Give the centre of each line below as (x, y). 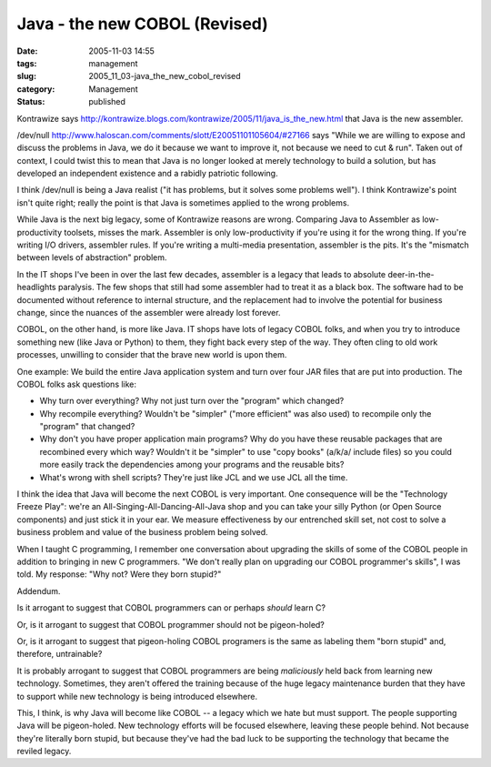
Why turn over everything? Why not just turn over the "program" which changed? (192, 401)
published (107, 102)
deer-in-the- (411, 274)
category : (36, 89)
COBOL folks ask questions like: (76, 384)
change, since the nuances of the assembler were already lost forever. (149, 312)
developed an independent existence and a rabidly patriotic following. (147, 174)
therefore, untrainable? (60, 654)
